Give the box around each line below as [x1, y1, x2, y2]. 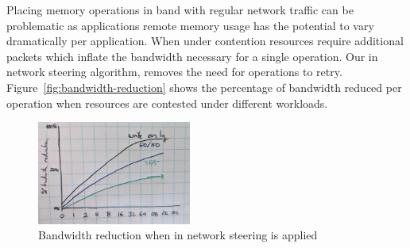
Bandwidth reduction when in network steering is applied [38, 227, 318, 243]
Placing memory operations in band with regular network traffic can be [6, 2, 354, 17]
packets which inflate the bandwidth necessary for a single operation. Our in [6, 48, 378, 64]
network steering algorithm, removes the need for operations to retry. [6, 63, 342, 80]
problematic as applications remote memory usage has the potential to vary [6, 17, 374, 33]
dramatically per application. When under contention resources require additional [6, 32, 404, 49]
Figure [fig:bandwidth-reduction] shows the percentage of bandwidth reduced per [6, 78, 402, 95]
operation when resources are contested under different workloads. [6, 94, 328, 111]
